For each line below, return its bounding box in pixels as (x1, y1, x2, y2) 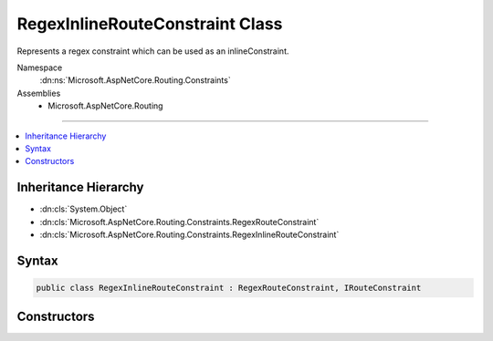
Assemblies (16, 88, 61, 98)
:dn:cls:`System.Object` (39, 203, 128, 214)
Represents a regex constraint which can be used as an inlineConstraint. (16, 46, 289, 57)
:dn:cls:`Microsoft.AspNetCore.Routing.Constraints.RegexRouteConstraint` (39, 216, 320, 227)
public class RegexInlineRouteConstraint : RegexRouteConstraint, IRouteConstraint (36, 283, 422, 293)
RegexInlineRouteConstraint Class (16, 14, 283, 34)
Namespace (16, 62, 63, 73)
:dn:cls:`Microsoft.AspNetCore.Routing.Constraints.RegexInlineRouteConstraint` (39, 229, 340, 240)
